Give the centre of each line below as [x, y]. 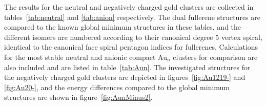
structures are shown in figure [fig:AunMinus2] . [78, 97]
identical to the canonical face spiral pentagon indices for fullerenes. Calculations [131, 47]
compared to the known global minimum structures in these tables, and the [123, 27]
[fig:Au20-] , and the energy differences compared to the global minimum [117, 87]
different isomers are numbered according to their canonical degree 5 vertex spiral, [133, 37]
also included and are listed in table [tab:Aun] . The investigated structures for [127, 67]
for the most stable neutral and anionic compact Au [86, 57]
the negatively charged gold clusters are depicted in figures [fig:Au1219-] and [125, 77]
